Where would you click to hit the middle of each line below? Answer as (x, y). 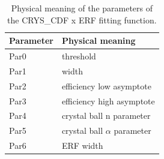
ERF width (82, 145)
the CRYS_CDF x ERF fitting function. (82, 19)
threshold (79, 56)
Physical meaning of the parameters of (82, 8)
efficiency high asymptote (108, 100)
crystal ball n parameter (106, 115)
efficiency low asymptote (106, 85)
